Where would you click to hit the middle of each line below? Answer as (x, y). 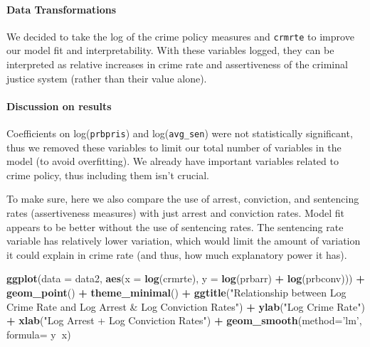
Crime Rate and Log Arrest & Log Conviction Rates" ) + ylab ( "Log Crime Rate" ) (186, 306)
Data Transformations (62, 9)
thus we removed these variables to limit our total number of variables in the (174, 147)
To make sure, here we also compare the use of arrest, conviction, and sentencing (183, 199)
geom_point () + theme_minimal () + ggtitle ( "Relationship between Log (176, 293)
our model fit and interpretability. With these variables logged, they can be (170, 50)
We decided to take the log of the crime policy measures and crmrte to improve (180, 36)
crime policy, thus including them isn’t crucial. (108, 175)
